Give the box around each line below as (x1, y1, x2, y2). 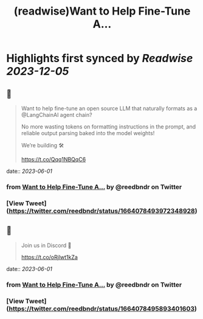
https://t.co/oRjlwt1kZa (21, 253, 78, 261)
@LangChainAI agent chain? (21, 111, 92, 118)
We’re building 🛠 (21, 142, 64, 149)
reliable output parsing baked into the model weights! (21, 130, 155, 136)
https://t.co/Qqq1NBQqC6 (21, 156, 86, 163)
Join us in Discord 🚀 (21, 242, 72, 249)
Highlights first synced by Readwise (6, 52, 193, 65)
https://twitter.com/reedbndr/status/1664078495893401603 (9, 304, 195, 313)
